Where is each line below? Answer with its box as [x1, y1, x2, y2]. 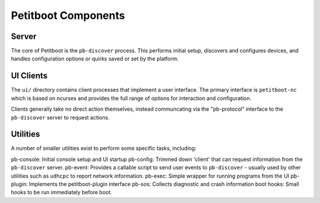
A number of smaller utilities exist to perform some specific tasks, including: [11, 145, 197, 152]
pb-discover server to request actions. [11, 114, 110, 121]
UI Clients [11, 71, 48, 81]
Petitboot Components [11, 9, 126, 22]
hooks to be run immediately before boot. [11, 189, 113, 196]
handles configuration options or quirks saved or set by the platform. [11, 55, 179, 62]
